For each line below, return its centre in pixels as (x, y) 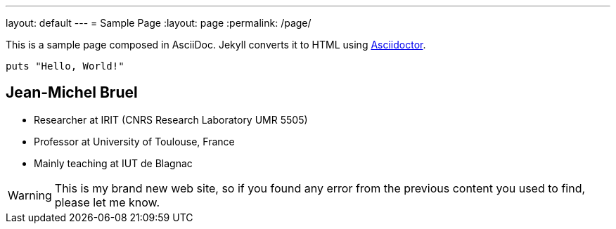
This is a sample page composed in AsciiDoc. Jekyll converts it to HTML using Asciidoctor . (216, 45)
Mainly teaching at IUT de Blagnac (113, 163)
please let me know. (107, 202)
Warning (30, 195)
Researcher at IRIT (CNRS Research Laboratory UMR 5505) (171, 119)
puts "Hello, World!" (65, 66)
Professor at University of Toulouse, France (134, 141)
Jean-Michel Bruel (72, 93)
